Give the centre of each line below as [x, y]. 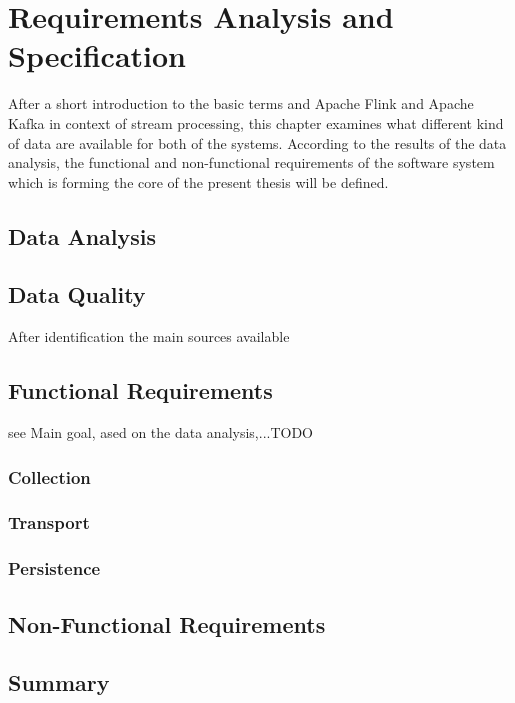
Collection [49, 476]
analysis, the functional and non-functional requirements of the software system [251, 162]
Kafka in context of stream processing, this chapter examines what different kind [256, 122]
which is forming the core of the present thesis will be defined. [198, 181]
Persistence [54, 568]
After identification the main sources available [149, 336]
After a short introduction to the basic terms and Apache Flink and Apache [241, 103]
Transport [49, 522]
